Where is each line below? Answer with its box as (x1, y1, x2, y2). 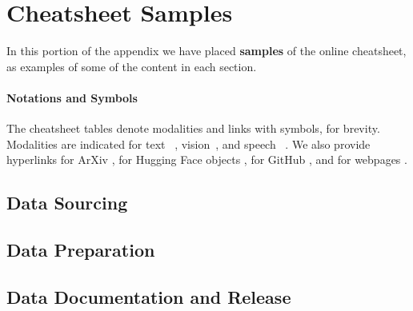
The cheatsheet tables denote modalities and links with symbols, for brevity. (6, 120, 380, 137)
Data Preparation (6, 237, 155, 262)
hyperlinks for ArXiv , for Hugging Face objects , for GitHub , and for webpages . (6, 151, 407, 168)
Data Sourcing (6, 190, 128, 215)
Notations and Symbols (6, 89, 138, 106)
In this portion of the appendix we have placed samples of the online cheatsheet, (6, 42, 407, 59)
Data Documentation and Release (6, 284, 291, 309)
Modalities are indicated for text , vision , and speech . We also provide (6, 135, 371, 152)
